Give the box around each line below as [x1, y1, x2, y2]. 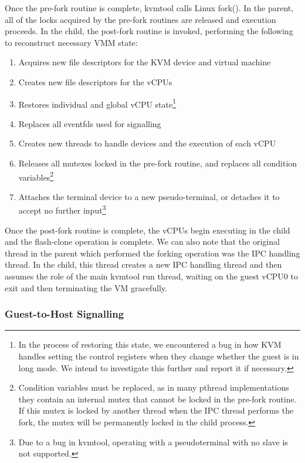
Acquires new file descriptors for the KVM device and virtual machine [18, 56, 271, 68]
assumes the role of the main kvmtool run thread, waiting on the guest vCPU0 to [5, 270, 298, 282]
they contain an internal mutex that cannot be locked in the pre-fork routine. [18, 392, 297, 405]
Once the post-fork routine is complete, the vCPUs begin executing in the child [5, 224, 290, 236]
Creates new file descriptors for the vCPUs [18, 75, 172, 88]
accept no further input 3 [18, 202, 106, 216]
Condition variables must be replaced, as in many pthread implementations [18, 381, 289, 394]
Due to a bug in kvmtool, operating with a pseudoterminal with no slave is [18, 435, 288, 448]
